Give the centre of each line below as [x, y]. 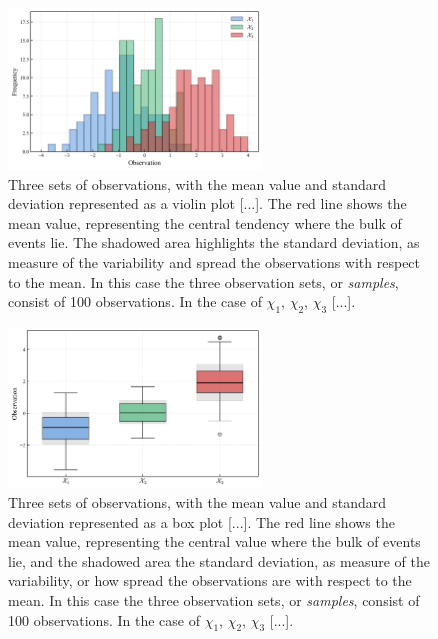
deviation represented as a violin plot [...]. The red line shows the [207, 203]
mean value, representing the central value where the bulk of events [214, 541]
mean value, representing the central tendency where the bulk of [205, 222]
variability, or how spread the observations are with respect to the [210, 580]
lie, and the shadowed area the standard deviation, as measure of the [219, 560]
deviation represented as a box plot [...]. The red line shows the [201, 521]
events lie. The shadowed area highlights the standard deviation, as [214, 242]
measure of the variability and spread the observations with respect [214, 261]
